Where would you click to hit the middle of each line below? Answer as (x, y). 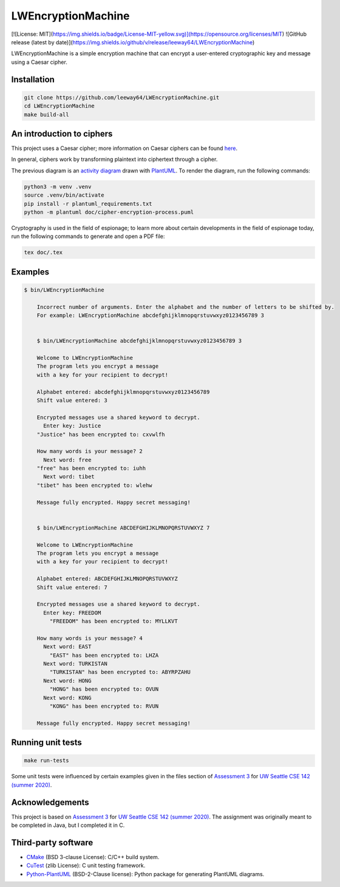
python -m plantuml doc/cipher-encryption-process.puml (109, 212)
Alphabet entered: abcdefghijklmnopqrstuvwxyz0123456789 (123, 392)
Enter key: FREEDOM (72, 613)
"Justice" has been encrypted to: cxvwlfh (101, 434)
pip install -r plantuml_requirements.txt (88, 204)
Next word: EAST (67, 647)
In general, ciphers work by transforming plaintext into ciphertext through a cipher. (114, 159)
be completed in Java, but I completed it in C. (68, 825)
